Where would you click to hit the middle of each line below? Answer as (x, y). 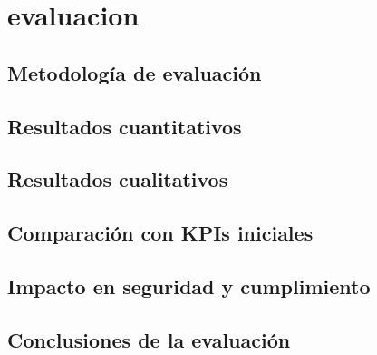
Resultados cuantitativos (125, 126)
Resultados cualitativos (118, 179)
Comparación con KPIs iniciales (160, 233)
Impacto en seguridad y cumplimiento (189, 286)
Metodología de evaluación (135, 72)
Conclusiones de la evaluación (149, 339)
